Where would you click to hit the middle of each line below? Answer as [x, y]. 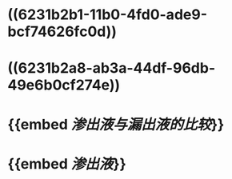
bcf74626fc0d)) [62, 32]
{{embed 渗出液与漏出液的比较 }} [116, 124]
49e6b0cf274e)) [64, 85]
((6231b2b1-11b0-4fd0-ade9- [107, 15]
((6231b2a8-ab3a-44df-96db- [112, 68]
